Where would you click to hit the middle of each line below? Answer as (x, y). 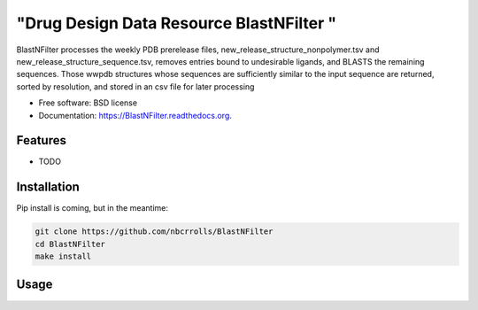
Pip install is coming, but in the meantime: (92, 208)
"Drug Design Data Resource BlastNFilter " (176, 23)
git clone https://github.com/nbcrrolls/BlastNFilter (154, 232)
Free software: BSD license (88, 103)
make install (63, 256)
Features (41, 140)
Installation (48, 187)
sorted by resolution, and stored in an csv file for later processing (135, 86)
